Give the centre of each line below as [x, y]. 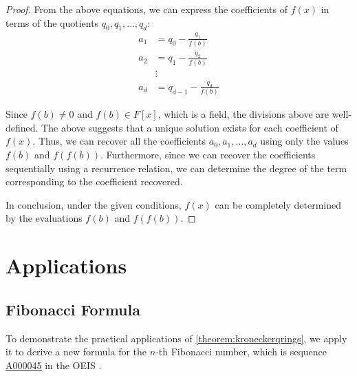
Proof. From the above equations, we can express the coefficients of [147, 9]
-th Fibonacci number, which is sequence [241, 352]
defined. [22, 127]
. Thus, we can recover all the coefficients [119, 141]
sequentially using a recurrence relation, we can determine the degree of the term [176, 168]
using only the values [304, 141]
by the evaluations [44, 218]
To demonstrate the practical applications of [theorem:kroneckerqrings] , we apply [176, 338]
